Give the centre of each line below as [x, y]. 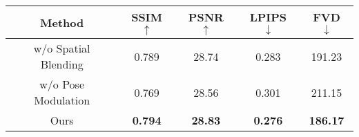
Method [62, 22]
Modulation [62, 100]
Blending [62, 64]
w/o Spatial [62, 48]
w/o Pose [62, 84]
